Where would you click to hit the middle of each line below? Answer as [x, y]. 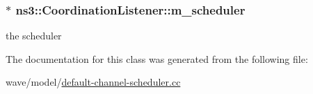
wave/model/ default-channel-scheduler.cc [93, 82]
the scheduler [34, 36]
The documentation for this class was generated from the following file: [157, 58]
